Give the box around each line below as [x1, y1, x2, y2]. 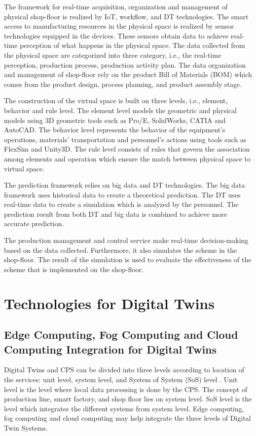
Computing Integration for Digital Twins [4, 341, 217, 357]
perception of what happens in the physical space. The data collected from [19, 40, 245, 50]
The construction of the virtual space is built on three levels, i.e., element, [4, 95, 228, 106]
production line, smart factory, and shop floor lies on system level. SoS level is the [4, 394, 252, 404]
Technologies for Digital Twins [4, 293, 215, 313]
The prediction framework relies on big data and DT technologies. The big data [4, 180, 245, 190]
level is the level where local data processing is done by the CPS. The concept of [4, 384, 248, 394]
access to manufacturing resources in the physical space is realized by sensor [4, 21, 234, 31]
